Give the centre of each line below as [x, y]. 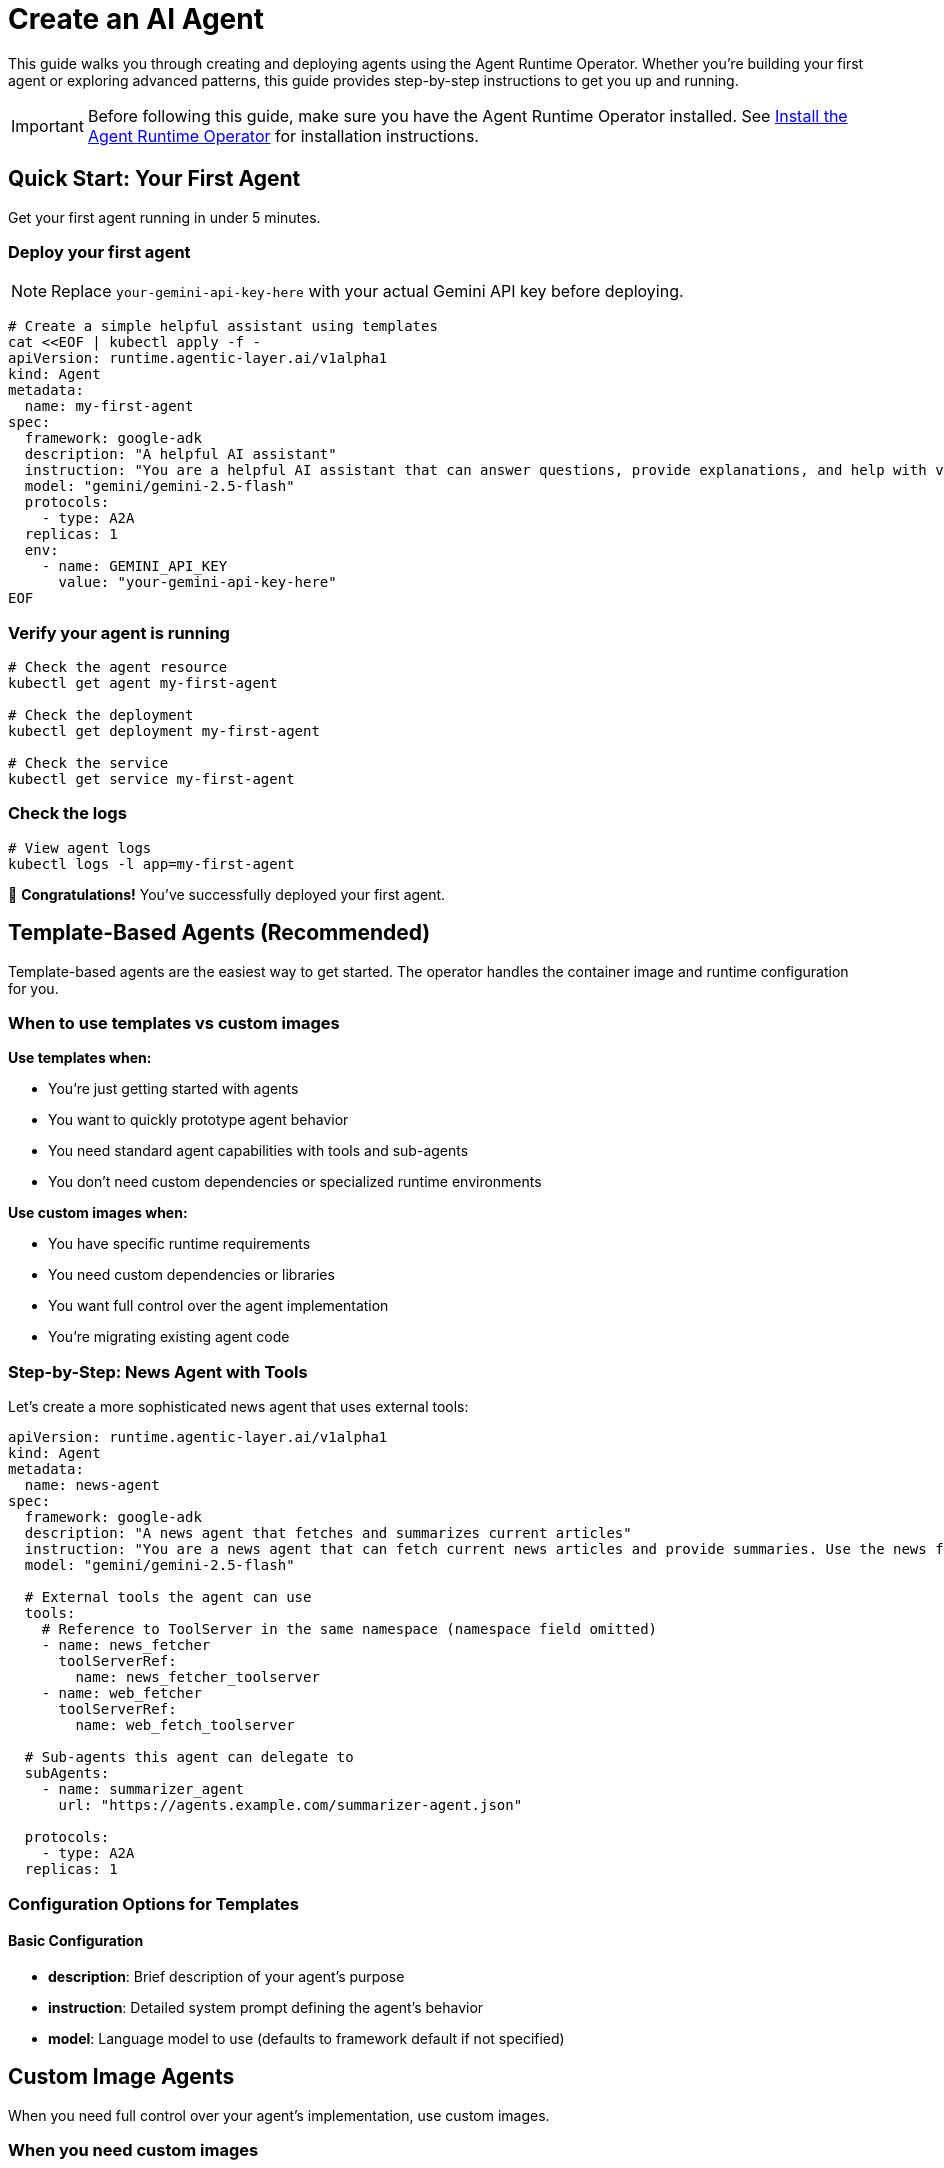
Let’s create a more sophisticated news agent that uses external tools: [238, 1407]
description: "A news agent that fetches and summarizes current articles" [328, 1533]
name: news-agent [92, 1485]
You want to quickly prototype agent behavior [198, 1120]
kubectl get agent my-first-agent [143, 683]
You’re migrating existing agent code [169, 1337]
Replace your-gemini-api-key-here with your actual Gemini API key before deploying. [367, 291]
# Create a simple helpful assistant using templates [223, 326]
